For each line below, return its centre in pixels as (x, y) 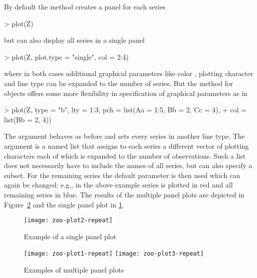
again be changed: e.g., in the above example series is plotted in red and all (119, 185)
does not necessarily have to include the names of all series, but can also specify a (128, 165)
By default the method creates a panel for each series (85, 6)
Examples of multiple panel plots (74, 270)
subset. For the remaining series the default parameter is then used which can (122, 175)
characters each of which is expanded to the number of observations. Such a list (125, 155)
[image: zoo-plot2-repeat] (68, 221)
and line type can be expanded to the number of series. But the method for (119, 83)
